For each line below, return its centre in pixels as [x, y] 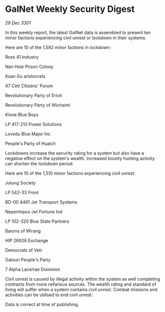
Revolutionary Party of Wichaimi [38, 105]
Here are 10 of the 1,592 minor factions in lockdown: [58, 47]
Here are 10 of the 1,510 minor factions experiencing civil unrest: [70, 173]
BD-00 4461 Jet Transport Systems [41, 202]
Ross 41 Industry [22, 57]
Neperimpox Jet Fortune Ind [34, 211]
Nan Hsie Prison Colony [29, 66]
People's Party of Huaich [30, 143]
